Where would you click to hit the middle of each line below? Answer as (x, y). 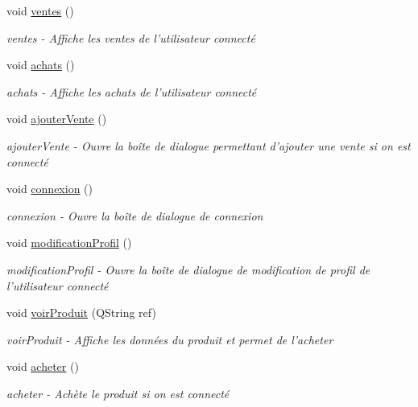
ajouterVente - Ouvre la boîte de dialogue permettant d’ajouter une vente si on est (209, 145)
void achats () (41, 65)
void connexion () (50, 189)
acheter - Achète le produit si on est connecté (118, 393)
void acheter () (43, 366)
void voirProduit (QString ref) (81, 312)
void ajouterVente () (57, 119)
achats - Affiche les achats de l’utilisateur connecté (132, 91)
